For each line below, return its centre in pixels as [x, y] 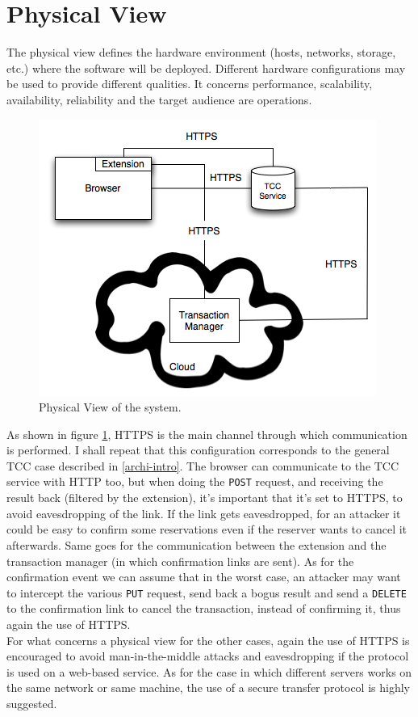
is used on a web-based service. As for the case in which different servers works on [209, 671]
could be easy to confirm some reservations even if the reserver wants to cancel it [207, 529]
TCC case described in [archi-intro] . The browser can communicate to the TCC [203, 465]
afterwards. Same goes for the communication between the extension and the [196, 544]
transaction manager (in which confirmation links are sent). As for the [180, 561]
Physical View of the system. [110, 407]
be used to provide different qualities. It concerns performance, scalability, [190, 84]
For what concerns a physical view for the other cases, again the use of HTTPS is [208, 640]
